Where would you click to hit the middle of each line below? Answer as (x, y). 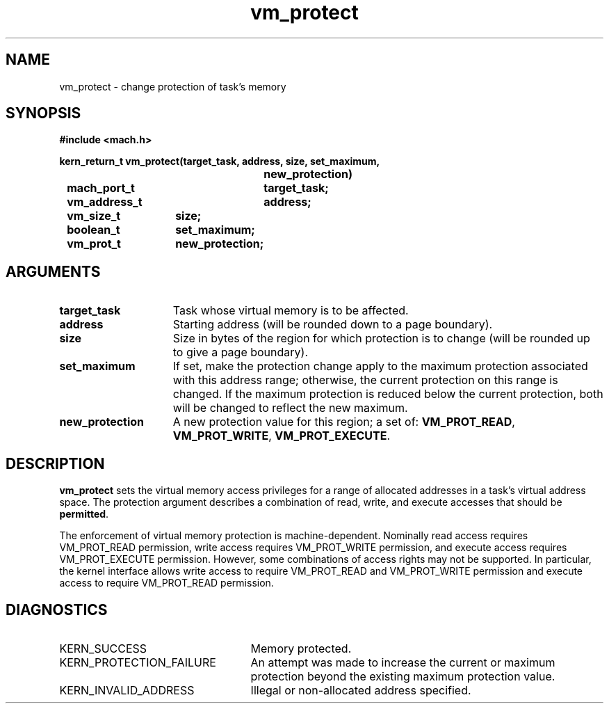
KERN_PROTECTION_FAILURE (138, 662)
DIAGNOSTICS (57, 610)
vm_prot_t (94, 244)
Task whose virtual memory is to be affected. (291, 311)
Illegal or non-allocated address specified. (361, 690)
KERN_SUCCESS (103, 648)
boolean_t (94, 230)
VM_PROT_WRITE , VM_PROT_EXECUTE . (282, 436)
